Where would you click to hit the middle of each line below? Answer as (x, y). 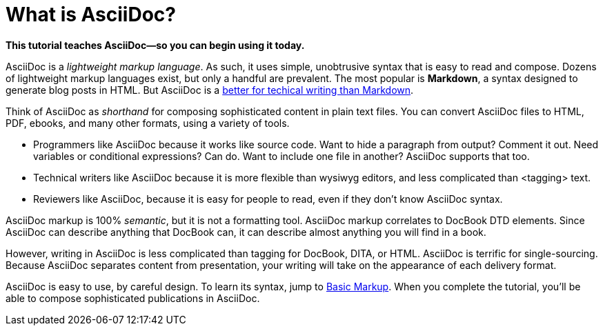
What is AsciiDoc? (91, 14)
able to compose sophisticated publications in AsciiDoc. (133, 298)
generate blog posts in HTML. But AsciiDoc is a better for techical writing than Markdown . (210, 90)
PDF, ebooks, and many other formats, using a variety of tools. (148, 123)
